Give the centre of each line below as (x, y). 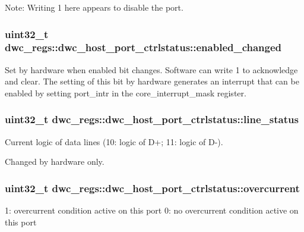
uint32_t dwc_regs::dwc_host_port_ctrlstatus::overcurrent (152, 188)
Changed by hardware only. (55, 162)
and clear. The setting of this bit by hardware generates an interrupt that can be (152, 81)
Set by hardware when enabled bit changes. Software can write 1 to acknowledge (151, 69)
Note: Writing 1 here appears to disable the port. (94, 7)
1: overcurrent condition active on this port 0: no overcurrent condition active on (152, 210)
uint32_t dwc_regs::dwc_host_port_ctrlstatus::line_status (152, 119)
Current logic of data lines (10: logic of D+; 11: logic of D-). (114, 141)
